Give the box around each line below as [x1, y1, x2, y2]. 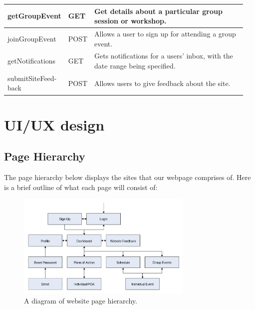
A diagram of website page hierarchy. [24, 295, 137, 305]
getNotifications [7, 55, 56, 66]
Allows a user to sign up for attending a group [94, 28, 236, 38]
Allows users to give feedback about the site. [94, 77, 231, 88]
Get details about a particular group [94, 5, 223, 16]
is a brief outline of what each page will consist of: [4, 181, 158, 192]
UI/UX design [4, 114, 105, 134]
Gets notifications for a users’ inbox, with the [94, 50, 233, 61]
